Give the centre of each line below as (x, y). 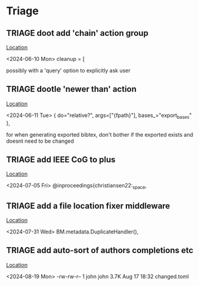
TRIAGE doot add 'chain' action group (77, 33)
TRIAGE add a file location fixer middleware (88, 206)
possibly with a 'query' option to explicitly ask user (69, 70)
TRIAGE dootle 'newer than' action (71, 89)
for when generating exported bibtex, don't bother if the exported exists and (100, 134)
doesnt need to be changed (40, 141)
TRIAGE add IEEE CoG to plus (61, 160)
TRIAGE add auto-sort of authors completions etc (100, 250)
